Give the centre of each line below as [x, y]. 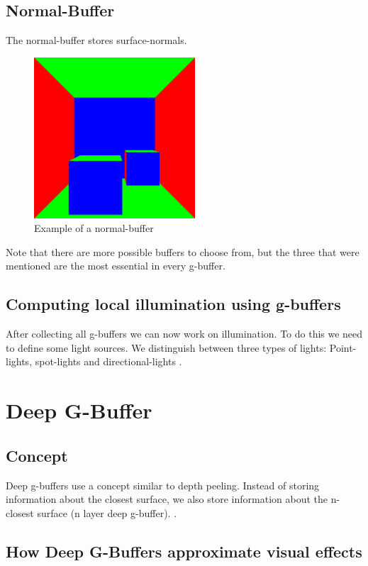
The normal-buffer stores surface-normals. [96, 40]
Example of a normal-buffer [94, 228]
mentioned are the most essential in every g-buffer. [116, 266]
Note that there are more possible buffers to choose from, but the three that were [183, 251]
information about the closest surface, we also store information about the [167, 499]
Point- [343, 347]
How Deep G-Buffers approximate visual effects [184, 551]
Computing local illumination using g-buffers [173, 304]
